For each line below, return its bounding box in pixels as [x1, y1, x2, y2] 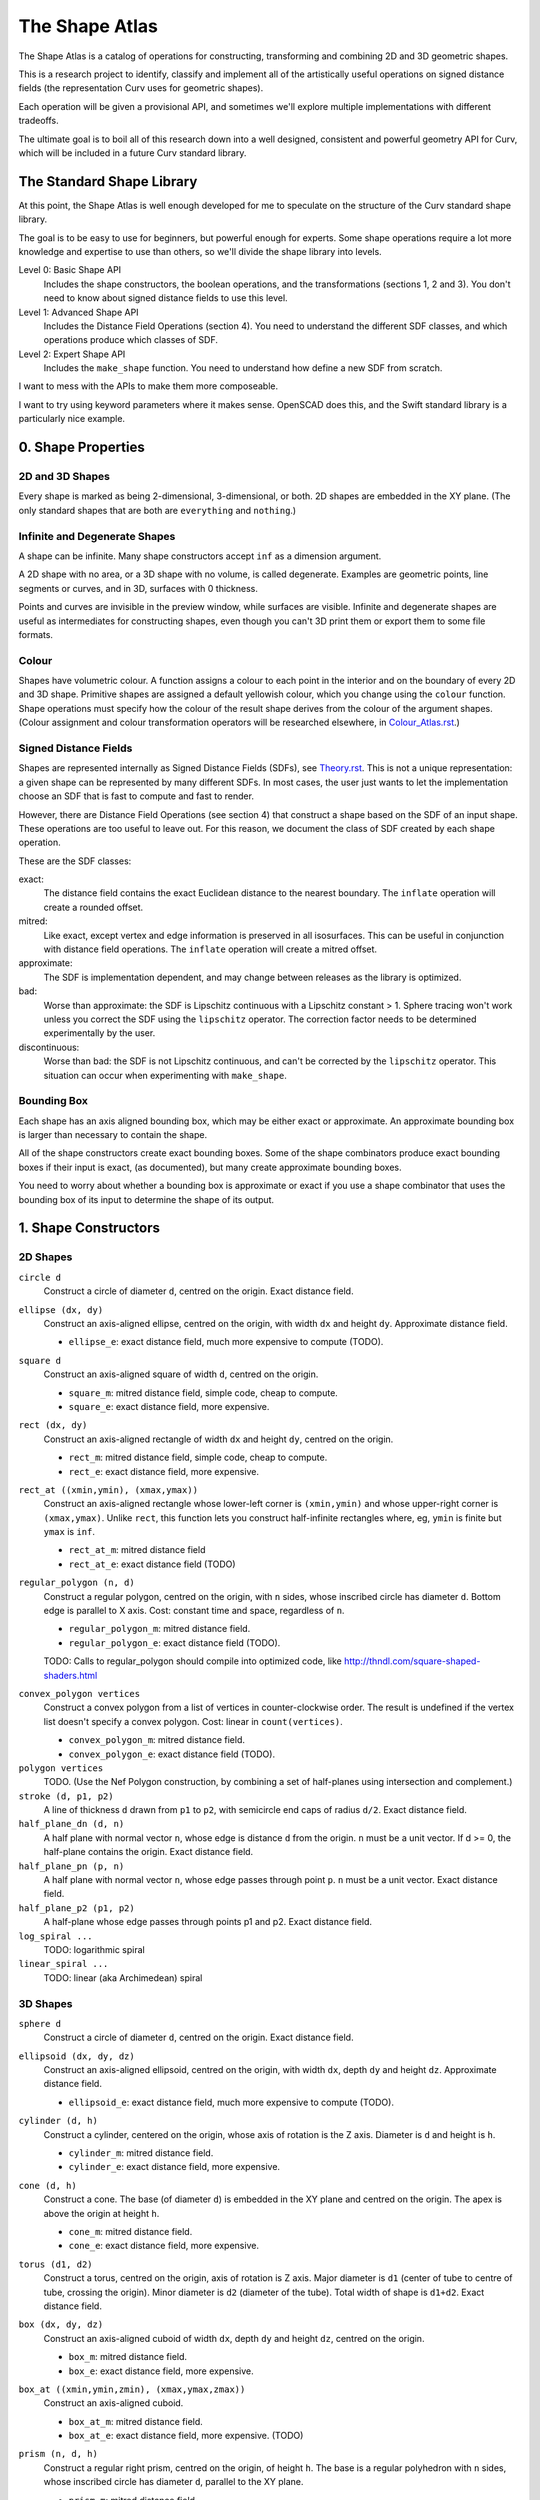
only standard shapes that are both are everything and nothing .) [18, 504, 297, 516]
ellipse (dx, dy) [18, 1304, 104, 1315]
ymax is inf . [43, 1526, 95, 1538]
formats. [18, 628, 54, 640]
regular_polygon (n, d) [18, 1577, 135, 1589]
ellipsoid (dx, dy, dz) [18, 2050, 135, 2062]
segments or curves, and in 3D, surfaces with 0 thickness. [18, 582, 259, 594]
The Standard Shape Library [18, 173, 198, 190]
